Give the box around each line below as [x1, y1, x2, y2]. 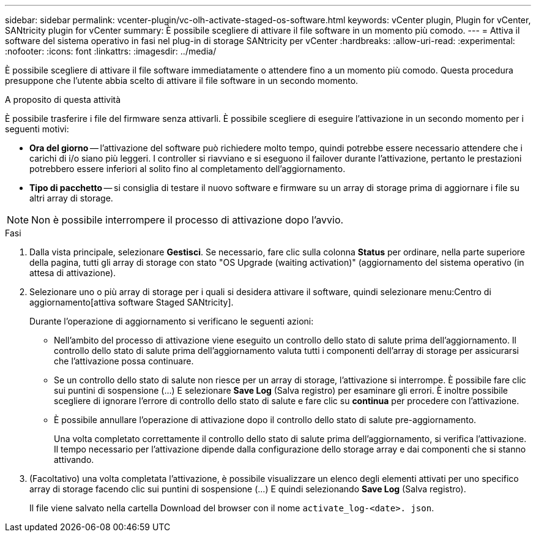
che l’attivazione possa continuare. [54, 356, 194, 366]
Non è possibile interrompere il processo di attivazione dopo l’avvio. [31, 214, 344, 226]
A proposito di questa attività [5, 94, 121, 105]
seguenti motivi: [5, 124, 69, 134]
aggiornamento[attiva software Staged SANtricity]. [29, 297, 234, 307]
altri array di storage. [29, 193, 113, 203]
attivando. [54, 454, 94, 465]
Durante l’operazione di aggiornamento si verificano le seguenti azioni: [29, 316, 314, 326]
